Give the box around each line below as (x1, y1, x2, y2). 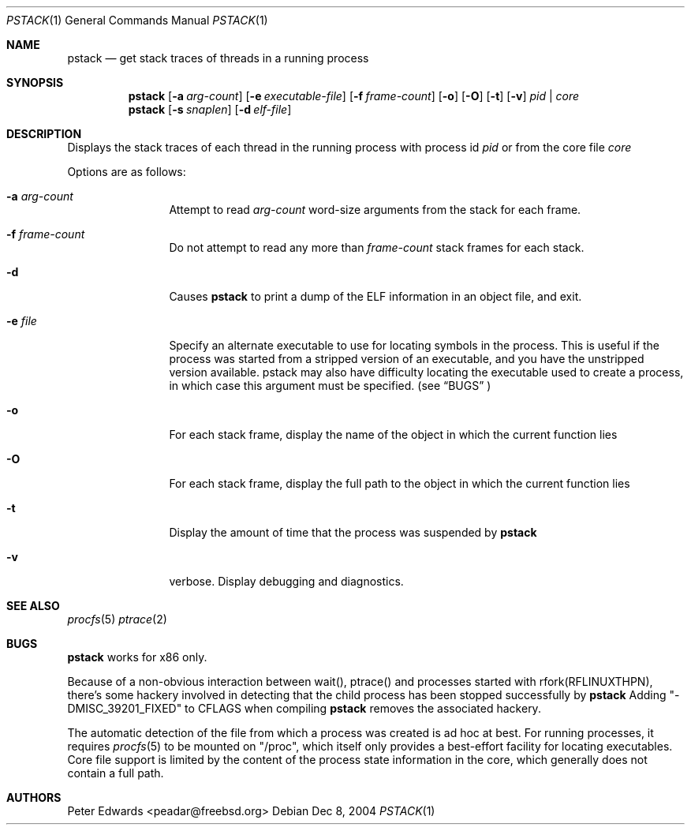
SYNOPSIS (6, 76, 64, 89)
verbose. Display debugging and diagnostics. (169, 575, 404, 588)
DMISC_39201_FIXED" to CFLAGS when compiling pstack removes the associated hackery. (67, 702, 541, 715)
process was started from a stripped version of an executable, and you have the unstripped (169, 352, 644, 365)
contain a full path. (67, 766, 164, 780)
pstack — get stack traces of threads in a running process (67, 51, 369, 65)
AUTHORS (6, 791, 62, 804)
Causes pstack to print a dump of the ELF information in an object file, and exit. (169, 290, 582, 303)
